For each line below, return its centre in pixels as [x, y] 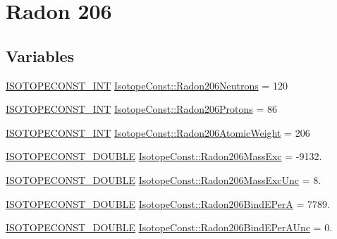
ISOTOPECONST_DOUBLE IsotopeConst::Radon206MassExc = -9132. [164, 156]
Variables [40, 55]
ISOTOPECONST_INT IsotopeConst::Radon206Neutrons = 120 [147, 85]
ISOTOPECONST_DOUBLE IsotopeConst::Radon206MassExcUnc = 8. [164, 179]
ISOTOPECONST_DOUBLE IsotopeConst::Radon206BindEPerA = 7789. [168, 203]
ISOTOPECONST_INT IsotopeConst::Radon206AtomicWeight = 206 [158, 132]
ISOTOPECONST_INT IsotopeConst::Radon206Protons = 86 [141, 109]
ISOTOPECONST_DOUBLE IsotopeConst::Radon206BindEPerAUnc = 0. [169, 227]
